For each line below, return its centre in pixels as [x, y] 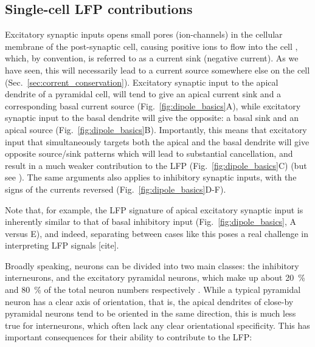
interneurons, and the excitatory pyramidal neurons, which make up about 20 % [155, 277]
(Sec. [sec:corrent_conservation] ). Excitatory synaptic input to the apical [142, 82]
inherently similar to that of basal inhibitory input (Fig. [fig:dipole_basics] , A [151, 222]
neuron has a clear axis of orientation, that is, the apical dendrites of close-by [149, 301]
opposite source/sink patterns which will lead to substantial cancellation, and [149, 153]
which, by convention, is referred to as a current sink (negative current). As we [152, 58]
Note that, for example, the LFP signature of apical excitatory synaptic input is [154, 209]
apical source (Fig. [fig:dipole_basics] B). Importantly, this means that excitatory [156, 129]
